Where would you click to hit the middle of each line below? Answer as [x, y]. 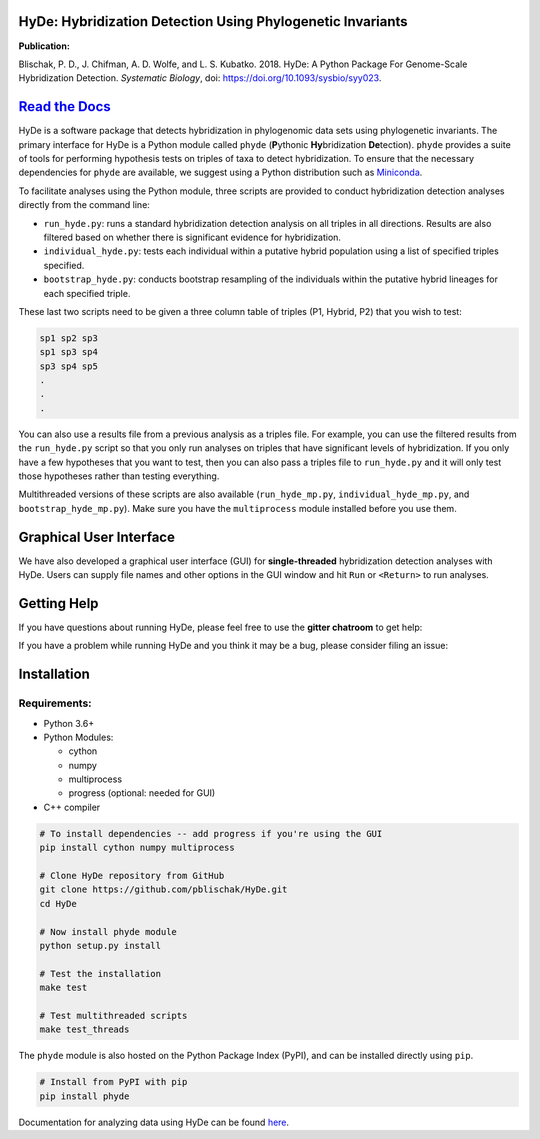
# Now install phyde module [108, 931]
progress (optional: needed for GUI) [142, 793]
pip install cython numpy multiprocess [137, 848]
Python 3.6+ [69, 723]
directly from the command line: [84, 205]
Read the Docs [65, 106]
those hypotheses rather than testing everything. [119, 476]
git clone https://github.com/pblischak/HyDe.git [163, 889]
